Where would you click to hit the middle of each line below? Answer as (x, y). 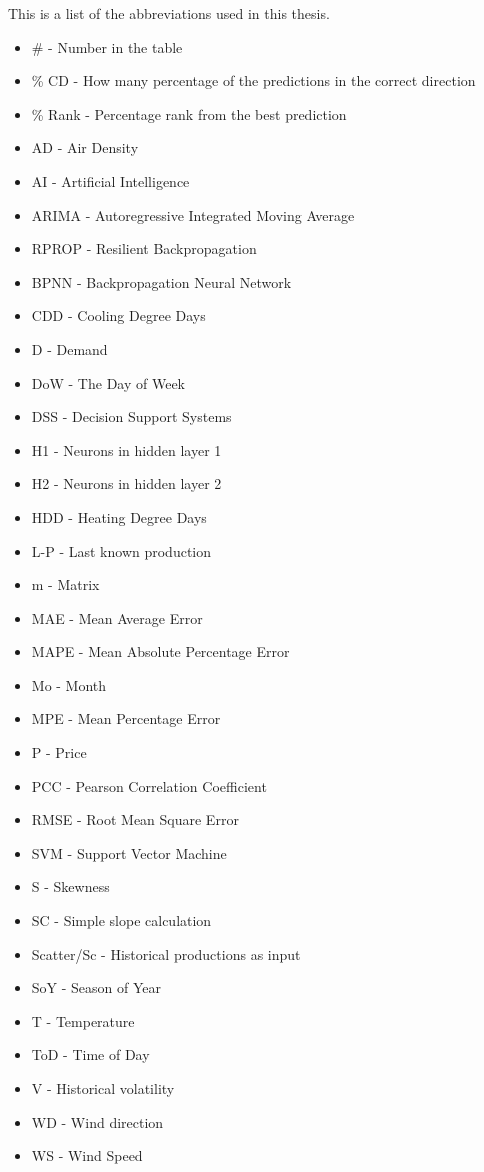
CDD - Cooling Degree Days (118, 315)
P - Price (59, 752)
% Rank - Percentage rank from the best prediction (189, 113)
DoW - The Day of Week (108, 382)
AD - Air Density (85, 147)
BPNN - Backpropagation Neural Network (161, 281)
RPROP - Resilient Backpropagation (144, 248)
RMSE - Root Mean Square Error (135, 819)
